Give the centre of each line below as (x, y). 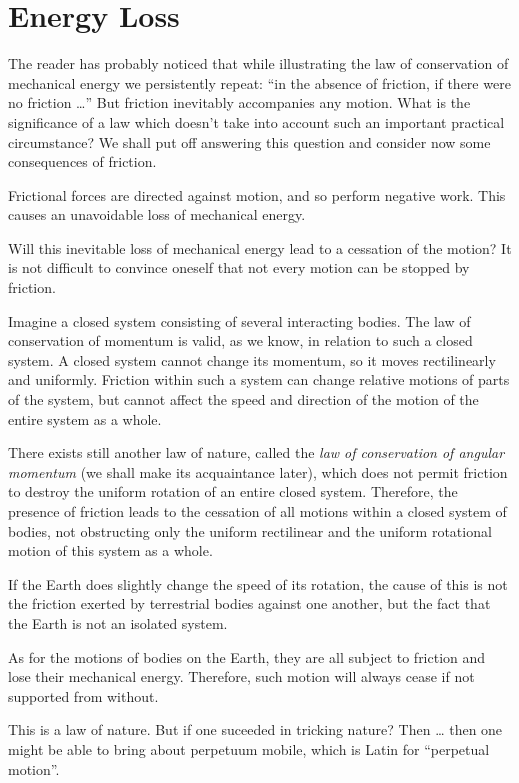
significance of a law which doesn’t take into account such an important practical (256, 121)
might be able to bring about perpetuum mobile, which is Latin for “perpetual (249, 748)
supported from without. (83, 695)
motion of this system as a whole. (110, 550)
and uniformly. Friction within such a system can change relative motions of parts (259, 379)
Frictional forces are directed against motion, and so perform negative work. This (257, 194)
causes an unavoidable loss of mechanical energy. (157, 214)
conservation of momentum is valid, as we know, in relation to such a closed (240, 340)
